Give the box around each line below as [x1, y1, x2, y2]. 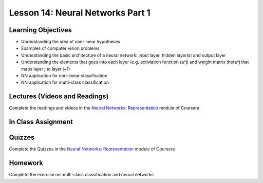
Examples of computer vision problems [21, 45, 100, 51]
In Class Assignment [9, 118, 73, 126]
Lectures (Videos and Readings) [9, 92, 109, 101]
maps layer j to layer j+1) [21, 66, 70, 72]
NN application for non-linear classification [21, 73, 108, 79]
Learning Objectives [9, 26, 72, 34]
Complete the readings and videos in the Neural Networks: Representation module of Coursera [9, 105, 200, 111]
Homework [9, 159, 43, 167]
